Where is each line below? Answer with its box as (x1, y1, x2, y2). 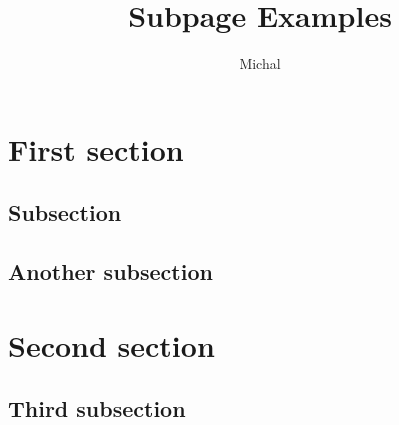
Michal (239, 53, 281, 74)
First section (8, 128, 184, 169)
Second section (8, 324, 215, 365)
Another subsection (8, 256, 213, 287)
